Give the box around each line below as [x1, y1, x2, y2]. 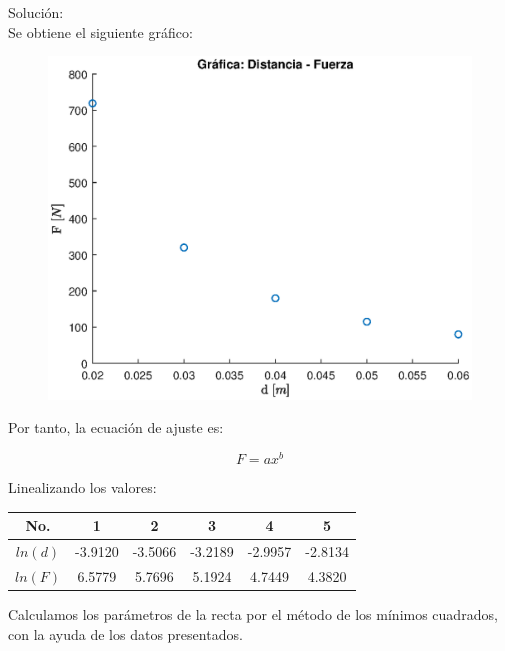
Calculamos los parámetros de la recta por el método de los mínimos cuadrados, [8, 604, 498, 624]
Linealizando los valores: [8, 477, 157, 498]
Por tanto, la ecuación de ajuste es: [8, 417, 224, 438]
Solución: [8, 2, 64, 22]
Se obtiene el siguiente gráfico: [8, 21, 193, 42]
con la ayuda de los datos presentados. [8, 623, 243, 644]
